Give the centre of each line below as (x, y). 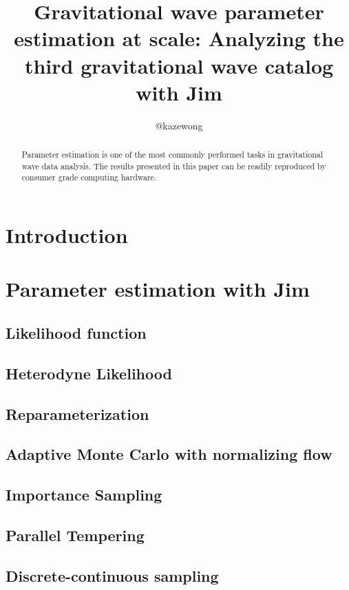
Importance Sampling (84, 495)
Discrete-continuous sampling (112, 575)
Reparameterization (77, 413)
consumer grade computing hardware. (89, 177)
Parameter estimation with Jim (158, 289)
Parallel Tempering (75, 535)
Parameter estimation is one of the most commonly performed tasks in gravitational (172, 155)
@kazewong (179, 125)
